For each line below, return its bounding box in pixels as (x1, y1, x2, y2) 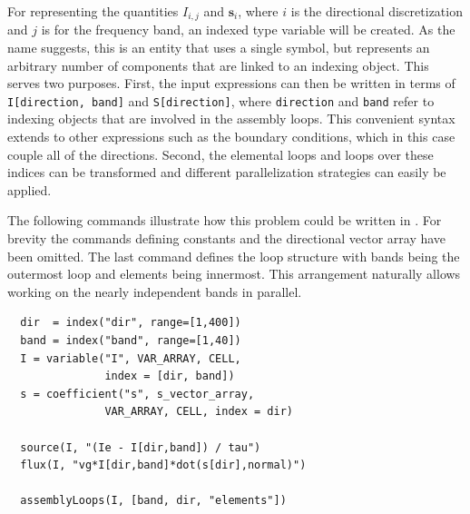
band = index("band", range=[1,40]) (20, 334, 241, 348)
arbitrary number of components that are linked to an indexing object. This (7, 55, 429, 74)
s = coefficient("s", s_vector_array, (20, 387, 255, 400)
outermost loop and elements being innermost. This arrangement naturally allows (7, 264, 461, 283)
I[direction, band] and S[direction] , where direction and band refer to (7, 91, 435, 110)
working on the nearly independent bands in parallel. (7, 282, 302, 301)
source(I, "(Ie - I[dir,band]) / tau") (20, 440, 261, 454)
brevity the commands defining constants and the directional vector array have (7, 229, 446, 248)
